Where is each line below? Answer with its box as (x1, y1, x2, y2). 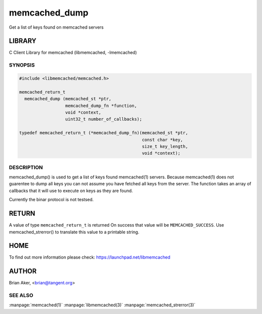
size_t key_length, (142, 143, 188, 149)
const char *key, (142, 137, 183, 142)
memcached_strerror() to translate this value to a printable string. (9, 229, 139, 235)
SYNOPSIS (9, 62, 35, 69)
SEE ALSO (9, 292, 33, 299)
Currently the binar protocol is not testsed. (9, 197, 94, 203)
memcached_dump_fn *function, (65, 103, 137, 108)
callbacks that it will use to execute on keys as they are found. (9, 188, 133, 193)
